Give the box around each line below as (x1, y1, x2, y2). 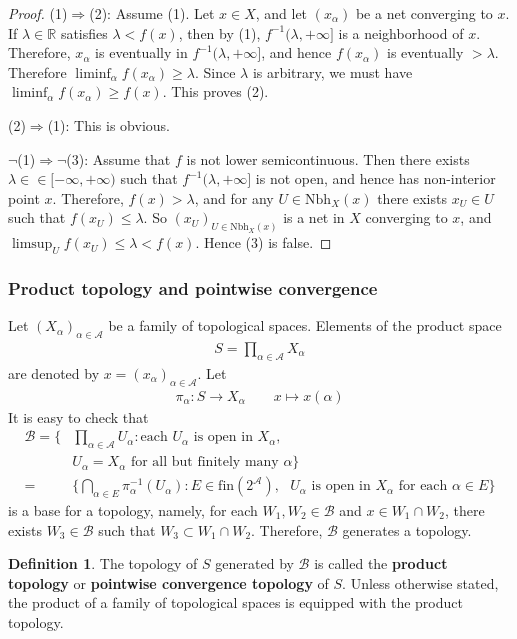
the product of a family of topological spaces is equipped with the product (8, 592, 463, 613)
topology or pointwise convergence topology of (8, 572, 329, 593)
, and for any (194, 187, 274, 208)
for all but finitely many (130, 455, 279, 470)
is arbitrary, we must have (252, 61, 413, 82)
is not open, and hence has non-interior (255, 168, 496, 189)
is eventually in (95, 42, 188, 63)
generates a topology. (342, 519, 472, 540)
